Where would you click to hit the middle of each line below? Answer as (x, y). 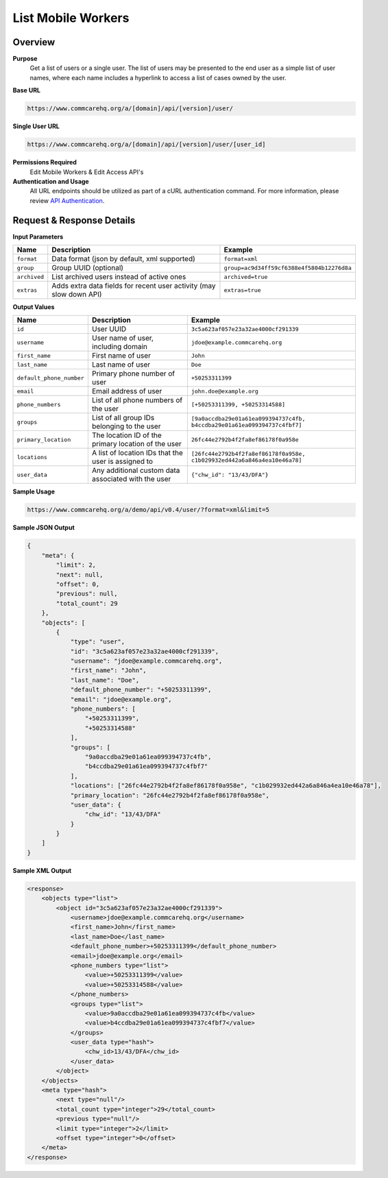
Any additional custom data (136, 471)
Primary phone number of (133, 373)
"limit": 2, (76, 565)
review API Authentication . (67, 200)
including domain (119, 347)
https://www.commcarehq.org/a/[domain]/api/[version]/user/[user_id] (146, 145)
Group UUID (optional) (87, 268)
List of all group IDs (123, 418)
